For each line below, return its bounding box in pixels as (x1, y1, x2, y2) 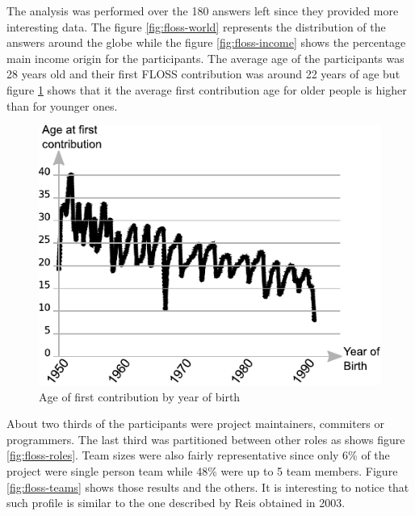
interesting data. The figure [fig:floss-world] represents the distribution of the (6, 18, 386, 35)
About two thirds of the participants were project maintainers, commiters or (6, 415, 385, 432)
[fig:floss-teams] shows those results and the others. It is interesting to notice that (6, 478, 409, 495)
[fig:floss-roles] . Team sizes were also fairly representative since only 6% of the (6, 447, 390, 464)
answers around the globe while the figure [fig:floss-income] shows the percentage (6, 34, 406, 51)
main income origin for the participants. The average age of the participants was (6, 49, 405, 66)
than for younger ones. (6, 97, 118, 114)
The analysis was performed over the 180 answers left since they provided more (6, 2, 399, 19)
